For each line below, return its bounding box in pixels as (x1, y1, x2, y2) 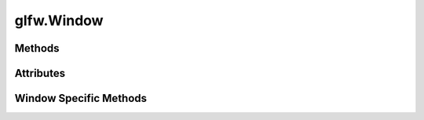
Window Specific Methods (14, 92, 148, 105)
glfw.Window (14, 12, 104, 29)
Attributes (14, 67, 66, 80)
